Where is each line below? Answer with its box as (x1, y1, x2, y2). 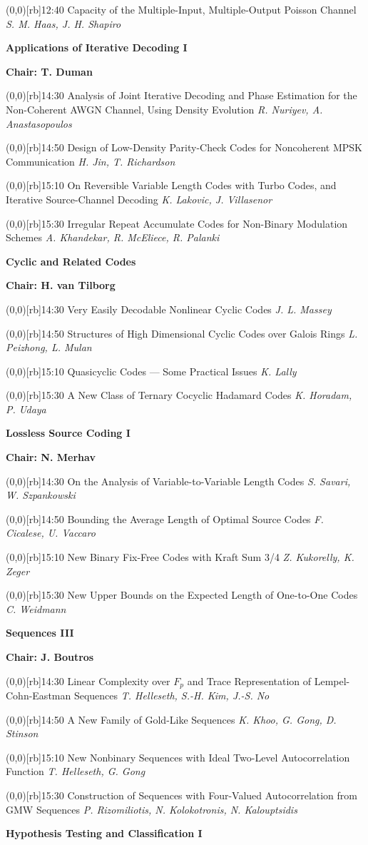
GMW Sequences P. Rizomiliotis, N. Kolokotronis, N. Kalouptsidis (6, 801, 297, 816)
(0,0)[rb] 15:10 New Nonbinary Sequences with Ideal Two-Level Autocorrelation (6, 749, 350, 764)
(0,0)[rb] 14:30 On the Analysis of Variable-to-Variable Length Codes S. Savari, (6, 473, 351, 488)
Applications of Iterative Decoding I (6, 40, 188, 55)
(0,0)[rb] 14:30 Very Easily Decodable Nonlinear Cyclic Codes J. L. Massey (6, 301, 332, 316)
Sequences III (6, 625, 74, 640)
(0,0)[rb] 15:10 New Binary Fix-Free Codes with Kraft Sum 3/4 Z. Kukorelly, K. (6, 550, 354, 565)
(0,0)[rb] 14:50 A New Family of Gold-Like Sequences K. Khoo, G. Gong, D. (6, 712, 337, 727)
